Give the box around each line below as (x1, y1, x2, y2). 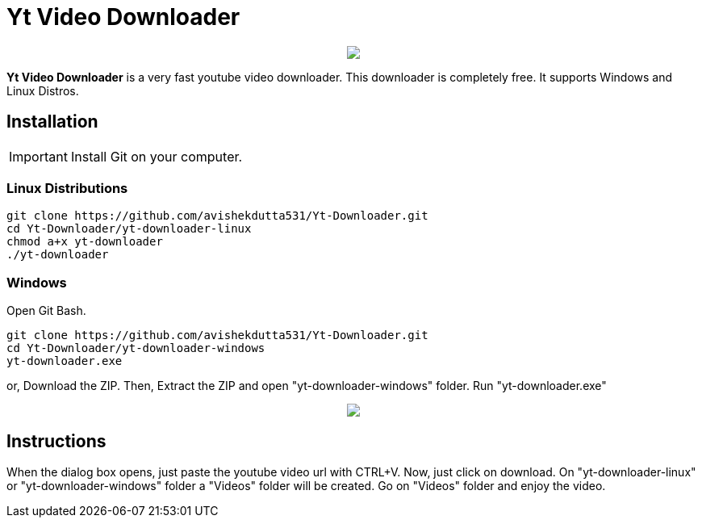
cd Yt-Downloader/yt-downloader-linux (6, 222, 252, 236)
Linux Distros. (6, 83, 79, 98)
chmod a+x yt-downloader (6, 235, 163, 249)
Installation (6, 111, 98, 132)
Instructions (6, 430, 107, 451)
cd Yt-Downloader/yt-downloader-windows (6, 342, 265, 355)
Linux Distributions (6, 179, 128, 196)
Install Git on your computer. (70, 148, 243, 165)
